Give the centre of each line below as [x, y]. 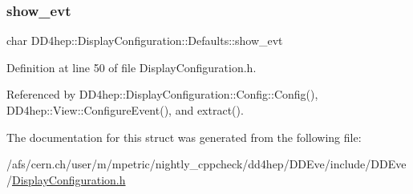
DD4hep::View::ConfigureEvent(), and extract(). [125, 110]
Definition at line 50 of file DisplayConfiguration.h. [132, 67]
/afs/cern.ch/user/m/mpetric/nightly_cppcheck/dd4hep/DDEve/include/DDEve [206, 164]
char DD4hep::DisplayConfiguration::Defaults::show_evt [145, 40]
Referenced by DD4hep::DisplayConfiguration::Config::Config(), [162, 94]
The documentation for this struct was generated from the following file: [184, 137]
